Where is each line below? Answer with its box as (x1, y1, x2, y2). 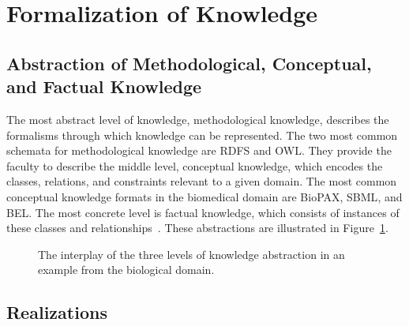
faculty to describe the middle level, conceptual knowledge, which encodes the (6, 157, 383, 174)
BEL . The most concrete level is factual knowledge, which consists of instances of (6, 204, 400, 220)
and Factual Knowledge (6, 74, 202, 99)
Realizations (6, 300, 107, 324)
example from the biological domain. (38, 261, 215, 278)
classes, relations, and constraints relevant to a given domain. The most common (6, 173, 397, 189)
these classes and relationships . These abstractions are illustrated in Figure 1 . (6, 219, 388, 236)
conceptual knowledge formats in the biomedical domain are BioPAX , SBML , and (6, 188, 403, 204)
